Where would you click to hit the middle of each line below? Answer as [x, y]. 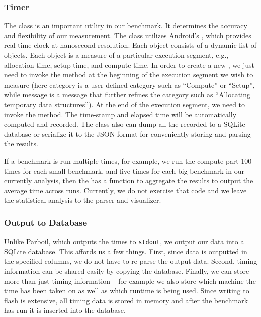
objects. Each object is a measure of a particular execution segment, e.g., [116, 55]
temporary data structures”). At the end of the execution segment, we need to [125, 104]
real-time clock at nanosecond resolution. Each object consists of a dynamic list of [130, 45]
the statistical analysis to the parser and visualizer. [83, 200]
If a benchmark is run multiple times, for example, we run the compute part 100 [128, 160]
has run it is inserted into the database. [65, 310]
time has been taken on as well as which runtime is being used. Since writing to [127, 291]
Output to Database [46, 222]
